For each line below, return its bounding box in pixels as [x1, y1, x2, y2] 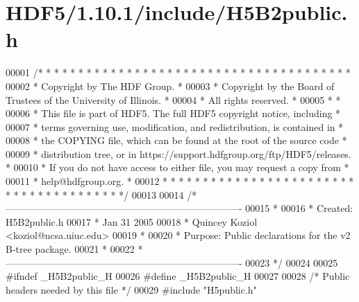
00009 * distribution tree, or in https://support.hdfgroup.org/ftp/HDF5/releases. [6, 146, 351, 161]
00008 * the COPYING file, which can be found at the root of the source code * [6, 133, 347, 148]
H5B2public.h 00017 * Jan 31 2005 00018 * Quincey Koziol [6, 214, 258, 229]
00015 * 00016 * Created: [245, 201, 353, 215]
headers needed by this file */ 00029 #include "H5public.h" [6, 282, 257, 296]
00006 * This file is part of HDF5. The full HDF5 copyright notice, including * [6, 106, 341, 121]
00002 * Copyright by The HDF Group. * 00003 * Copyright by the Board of [6, 78, 335, 93]
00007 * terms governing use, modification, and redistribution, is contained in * [6, 119, 344, 134]
